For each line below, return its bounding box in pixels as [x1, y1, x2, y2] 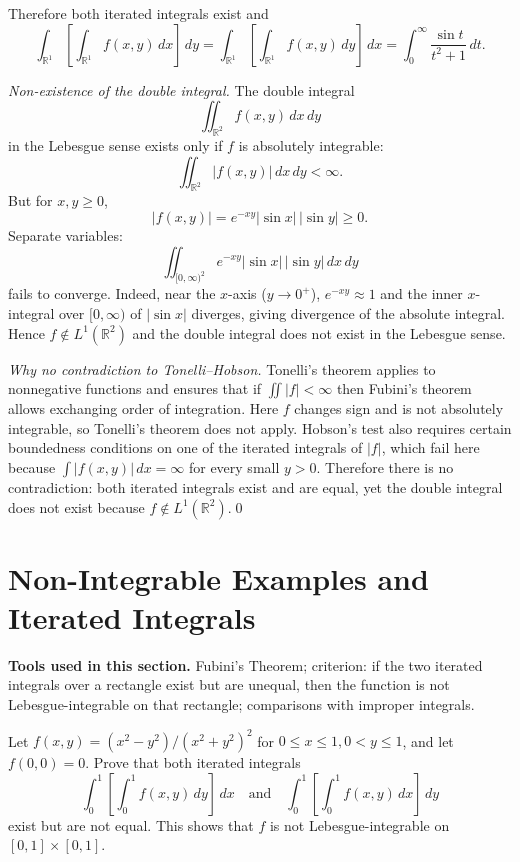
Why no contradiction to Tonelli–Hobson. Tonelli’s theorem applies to [8, 358, 436, 379]
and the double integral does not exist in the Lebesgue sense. [132, 322, 506, 343]
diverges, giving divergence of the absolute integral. [191, 302, 505, 323]
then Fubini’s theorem [336, 378, 472, 399]
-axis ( [228, 283, 267, 304]
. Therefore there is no [316, 456, 454, 477]
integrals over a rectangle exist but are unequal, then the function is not [8, 674, 450, 695]
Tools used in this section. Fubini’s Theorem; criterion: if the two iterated [8, 654, 483, 675]
